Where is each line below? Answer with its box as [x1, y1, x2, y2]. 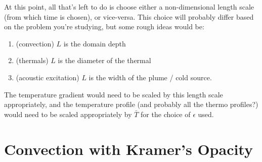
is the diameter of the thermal [58, 55, 151, 66]
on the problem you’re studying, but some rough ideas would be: [4, 21, 204, 32]
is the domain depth [63, 38, 126, 48]
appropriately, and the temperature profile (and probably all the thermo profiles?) [4, 99, 258, 110]
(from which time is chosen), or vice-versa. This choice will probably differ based [4, 11, 254, 22]
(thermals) [16, 55, 49, 66]
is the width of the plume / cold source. [89, 72, 212, 82]
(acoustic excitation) [16, 72, 79, 82]
